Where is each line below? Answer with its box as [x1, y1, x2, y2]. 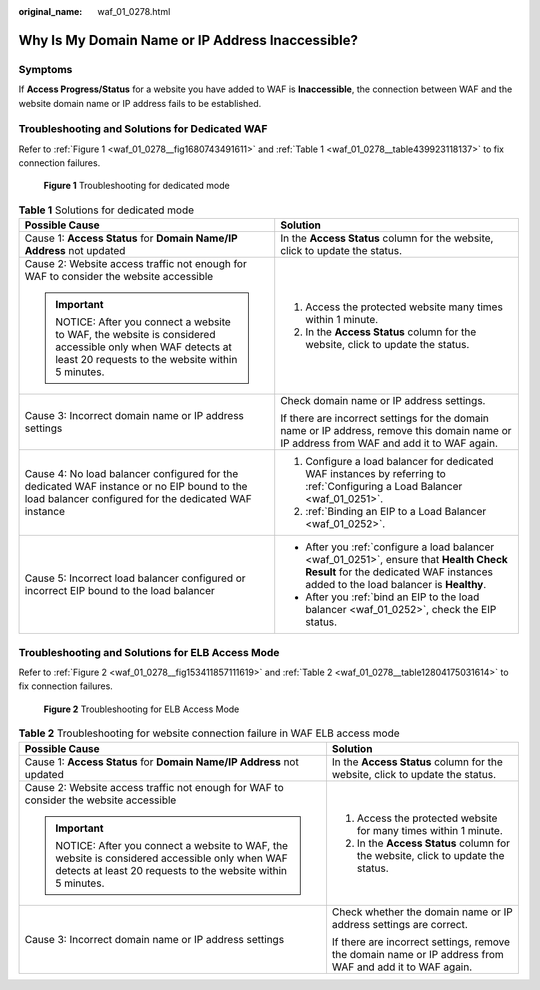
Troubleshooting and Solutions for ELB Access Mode [18, 645, 280, 659]
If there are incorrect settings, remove [331, 935, 510, 949]
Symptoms [18, 62, 73, 76]
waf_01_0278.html [97, 6, 171, 17]
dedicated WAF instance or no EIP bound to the [24, 480, 248, 494]
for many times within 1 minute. [356, 823, 504, 837]
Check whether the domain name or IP [331, 905, 514, 919]
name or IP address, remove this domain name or [280, 424, 512, 438]
